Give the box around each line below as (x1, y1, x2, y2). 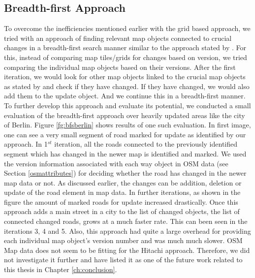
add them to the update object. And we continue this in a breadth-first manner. (4, 91, 246, 101)
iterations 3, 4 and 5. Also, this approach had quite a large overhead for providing (4, 225, 251, 236)
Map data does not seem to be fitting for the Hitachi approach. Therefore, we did (4, 245, 250, 255)
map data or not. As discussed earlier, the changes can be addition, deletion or (4, 177, 242, 187)
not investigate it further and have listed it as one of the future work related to (4, 254, 243, 265)
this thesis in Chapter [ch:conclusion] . (4, 264, 117, 275)
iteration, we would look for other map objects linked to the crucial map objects (4, 71, 246, 82)
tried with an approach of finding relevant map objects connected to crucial (4, 32, 232, 43)
